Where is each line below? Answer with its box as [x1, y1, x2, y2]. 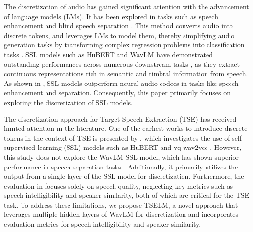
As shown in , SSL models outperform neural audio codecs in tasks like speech [4, 78, 239, 88]
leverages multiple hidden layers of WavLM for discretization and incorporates [4, 209, 239, 219]
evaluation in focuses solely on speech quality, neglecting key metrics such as [4, 180, 233, 190]
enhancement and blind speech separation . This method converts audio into [4, 21, 233, 31]
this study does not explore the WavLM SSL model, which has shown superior [4, 151, 239, 162]
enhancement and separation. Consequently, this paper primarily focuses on [4, 87, 230, 98]
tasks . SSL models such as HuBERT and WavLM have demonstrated [4, 49, 213, 59]
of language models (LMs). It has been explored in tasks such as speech [4, 11, 218, 21]
